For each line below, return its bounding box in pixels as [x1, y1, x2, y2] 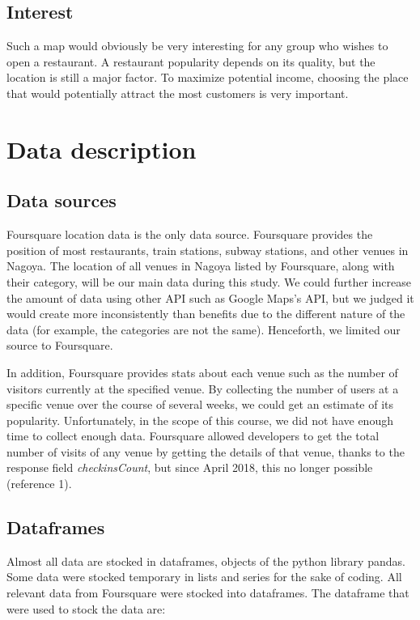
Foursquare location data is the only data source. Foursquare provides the [6, 226, 373, 243]
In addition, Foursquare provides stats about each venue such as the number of [6, 363, 398, 380]
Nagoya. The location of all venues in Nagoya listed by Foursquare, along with [6, 257, 395, 274]
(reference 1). [6, 475, 72, 492]
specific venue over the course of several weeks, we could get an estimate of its [6, 396, 394, 413]
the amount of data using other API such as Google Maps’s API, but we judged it [6, 289, 414, 306]
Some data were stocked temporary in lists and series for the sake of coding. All [6, 568, 402, 585]
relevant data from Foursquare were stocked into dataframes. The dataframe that [6, 584, 409, 601]
